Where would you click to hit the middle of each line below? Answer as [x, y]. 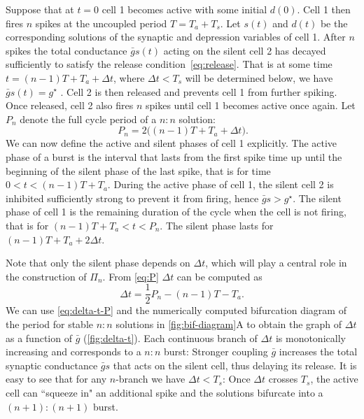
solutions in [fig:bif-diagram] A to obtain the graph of [229, 324]
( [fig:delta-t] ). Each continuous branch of [170, 338]
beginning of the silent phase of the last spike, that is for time [138, 170]
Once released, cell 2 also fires [70, 105]
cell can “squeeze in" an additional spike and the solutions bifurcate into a [164, 392]
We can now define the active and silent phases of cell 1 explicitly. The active [171, 143]
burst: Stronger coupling [216, 351]
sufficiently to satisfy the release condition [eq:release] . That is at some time [169, 64]
